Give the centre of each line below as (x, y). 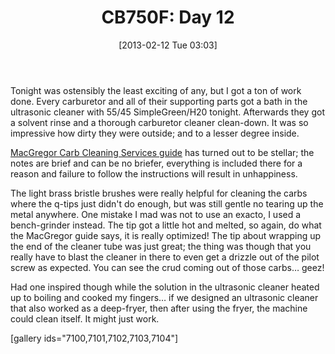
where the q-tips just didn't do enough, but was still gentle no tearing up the (167, 203)
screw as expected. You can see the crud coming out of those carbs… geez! (167, 267)
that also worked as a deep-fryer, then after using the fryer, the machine (159, 308)
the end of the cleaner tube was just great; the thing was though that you (161, 246)
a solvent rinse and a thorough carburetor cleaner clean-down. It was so (159, 122)
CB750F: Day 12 (168, 17)
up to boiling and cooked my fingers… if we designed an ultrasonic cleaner (164, 297)
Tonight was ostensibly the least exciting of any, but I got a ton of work (156, 90)
